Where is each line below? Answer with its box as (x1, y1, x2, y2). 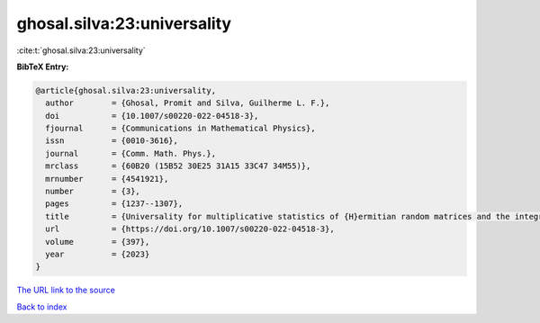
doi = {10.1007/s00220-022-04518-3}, (45, 111, 259, 121)
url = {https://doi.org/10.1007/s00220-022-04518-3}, (45, 224, 335, 234)
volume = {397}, (45, 237, 150, 247)
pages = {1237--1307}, (45, 199, 184, 209)
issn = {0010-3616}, (45, 136, 179, 146)
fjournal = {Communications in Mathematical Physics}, (45, 123, 316, 134)
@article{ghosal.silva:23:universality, (35, 85, 216, 95)
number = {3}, (45, 186, 141, 197)
